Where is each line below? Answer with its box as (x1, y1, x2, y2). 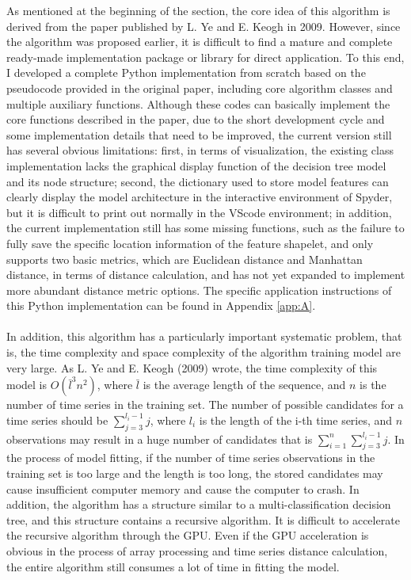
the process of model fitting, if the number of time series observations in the (6, 449, 375, 466)
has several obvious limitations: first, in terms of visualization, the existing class (6, 142, 394, 158)
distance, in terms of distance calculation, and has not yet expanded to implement (6, 266, 405, 283)
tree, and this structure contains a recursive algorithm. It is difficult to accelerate (6, 511, 400, 528)
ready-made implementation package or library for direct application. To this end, (6, 48, 405, 65)
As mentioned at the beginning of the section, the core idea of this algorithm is (6, 2, 390, 18)
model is (6, 376, 48, 393)
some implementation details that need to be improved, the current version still (6, 126, 392, 143)
